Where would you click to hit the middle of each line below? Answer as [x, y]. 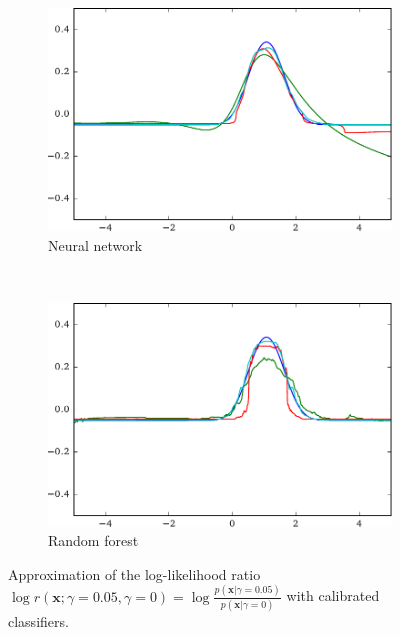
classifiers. [38, 621]
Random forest [93, 540]
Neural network [95, 245]
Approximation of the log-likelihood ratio [134, 573]
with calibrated [333, 595]
